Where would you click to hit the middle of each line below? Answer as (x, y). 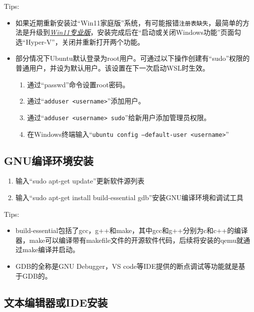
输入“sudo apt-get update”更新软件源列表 (80, 181)
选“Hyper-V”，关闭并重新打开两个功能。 (80, 41)
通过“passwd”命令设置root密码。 (78, 84)
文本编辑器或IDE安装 (56, 302)
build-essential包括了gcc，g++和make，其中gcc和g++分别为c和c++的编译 (132, 230)
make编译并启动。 (51, 249)
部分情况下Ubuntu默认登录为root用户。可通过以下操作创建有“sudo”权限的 (133, 58)
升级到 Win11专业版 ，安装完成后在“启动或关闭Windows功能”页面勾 (135, 32)
